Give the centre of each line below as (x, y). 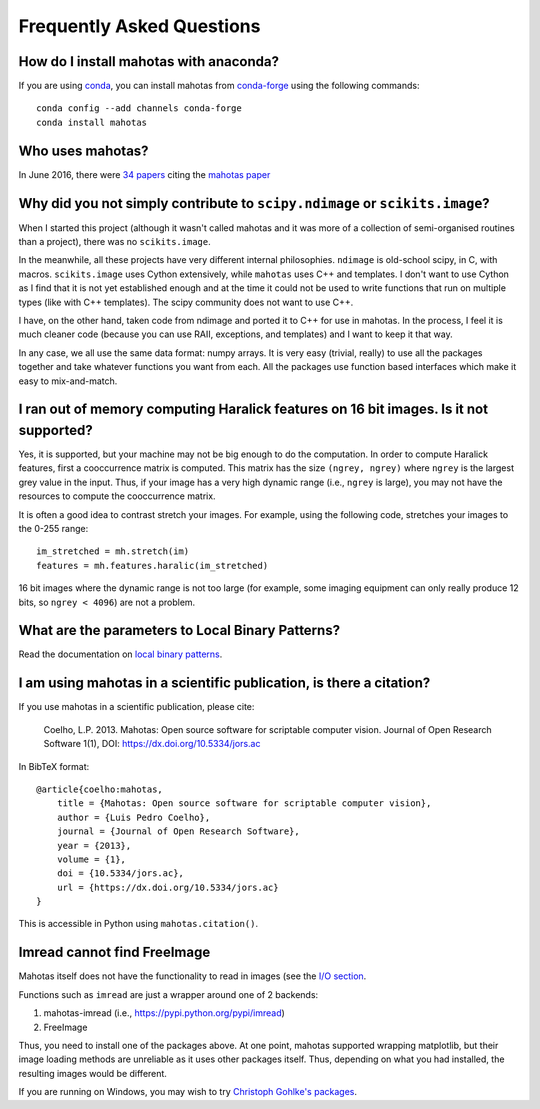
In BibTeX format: (54, 766)
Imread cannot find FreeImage (114, 952)
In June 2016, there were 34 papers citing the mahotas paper (144, 174)
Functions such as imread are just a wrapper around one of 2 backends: (168, 994)
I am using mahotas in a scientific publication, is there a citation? (224, 683)
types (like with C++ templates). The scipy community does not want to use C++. (186, 302)
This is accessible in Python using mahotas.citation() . (138, 924)
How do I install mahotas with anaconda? (149, 61)
